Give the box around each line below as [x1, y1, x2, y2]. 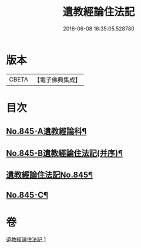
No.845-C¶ [6, 190, 49, 200]
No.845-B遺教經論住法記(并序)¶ [6, 148, 123, 158]
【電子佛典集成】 [33, 76, 81, 84]
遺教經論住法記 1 [6, 236, 46, 243]
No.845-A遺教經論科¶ [6, 127, 87, 137]
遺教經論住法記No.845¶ [6, 170, 93, 180]
